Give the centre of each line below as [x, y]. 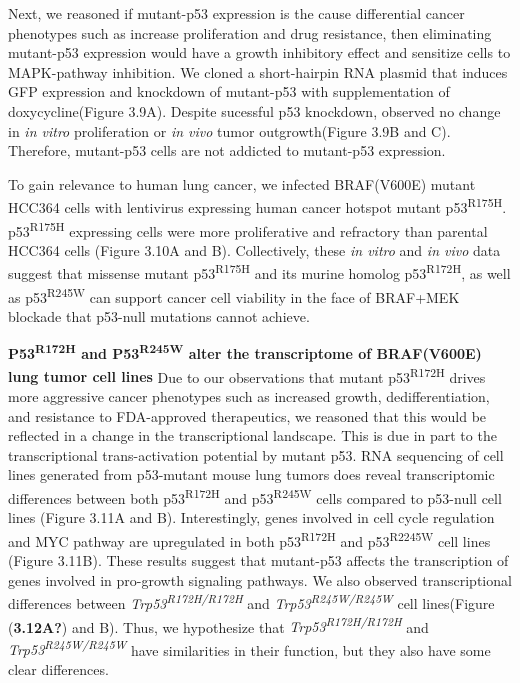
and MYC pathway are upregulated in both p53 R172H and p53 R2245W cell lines [249, 539]
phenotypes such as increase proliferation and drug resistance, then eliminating [250, 32]
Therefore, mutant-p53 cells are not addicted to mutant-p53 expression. [227, 150]
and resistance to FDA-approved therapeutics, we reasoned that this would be [247, 415]
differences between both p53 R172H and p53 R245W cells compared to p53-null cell [255, 496]
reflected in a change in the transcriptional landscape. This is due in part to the [252, 435]
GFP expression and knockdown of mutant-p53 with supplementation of [229, 91]
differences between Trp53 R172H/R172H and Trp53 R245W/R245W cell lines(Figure [251, 601]
